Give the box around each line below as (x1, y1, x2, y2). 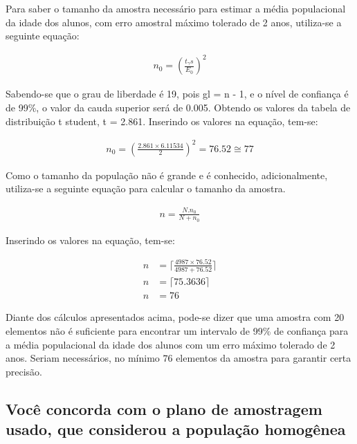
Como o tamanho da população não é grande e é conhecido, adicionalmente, (6, 167, 328, 182)
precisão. (6, 364, 43, 378)
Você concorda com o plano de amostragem (6, 398, 322, 419)
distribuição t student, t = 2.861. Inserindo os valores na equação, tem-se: (6, 113, 318, 128)
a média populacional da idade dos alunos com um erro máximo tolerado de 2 (6, 337, 336, 351)
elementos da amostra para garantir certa (176, 351, 351, 365)
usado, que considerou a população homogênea (6, 418, 346, 440)
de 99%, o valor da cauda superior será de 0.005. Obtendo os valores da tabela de (6, 100, 351, 114)
